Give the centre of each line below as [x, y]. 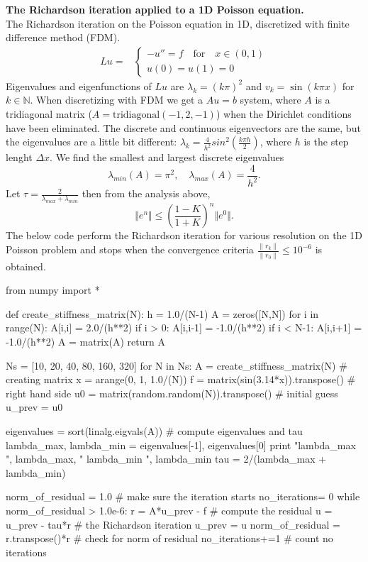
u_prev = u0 [34, 407]
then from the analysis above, [146, 193]
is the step [326, 142]
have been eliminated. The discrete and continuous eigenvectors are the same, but [183, 127]
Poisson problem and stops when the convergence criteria [130, 249]
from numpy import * [53, 290]
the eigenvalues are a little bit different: [91, 142]
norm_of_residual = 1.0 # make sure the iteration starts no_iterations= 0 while [183, 496]
